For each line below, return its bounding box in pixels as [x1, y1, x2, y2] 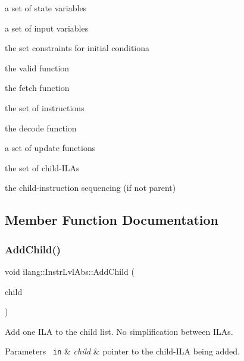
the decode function [5, 121, 77, 134]
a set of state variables [5, 2, 87, 14]
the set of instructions [5, 101, 85, 114]
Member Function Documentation [5, 211, 219, 229]
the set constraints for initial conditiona [5, 42, 149, 54]
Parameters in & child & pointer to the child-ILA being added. [5, 345, 240, 357]
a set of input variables [5, 21, 89, 34]
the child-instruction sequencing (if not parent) [5, 181, 176, 194]
